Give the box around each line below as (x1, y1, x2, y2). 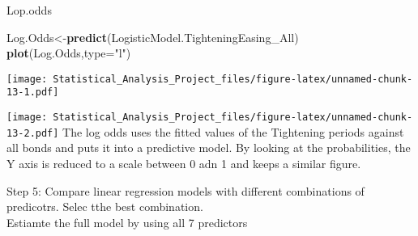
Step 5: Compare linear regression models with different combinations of (6, 182, 365, 199)
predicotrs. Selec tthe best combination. (6, 198, 203, 215)
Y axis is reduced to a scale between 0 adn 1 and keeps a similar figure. (6, 155, 361, 171)
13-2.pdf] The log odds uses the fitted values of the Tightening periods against (6, 123, 404, 140)
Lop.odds (6, 2, 52, 18)
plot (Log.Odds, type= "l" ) (6, 44, 131, 61)
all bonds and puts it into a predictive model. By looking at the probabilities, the (6, 139, 411, 156)
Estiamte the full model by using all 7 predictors (6, 213, 248, 230)
